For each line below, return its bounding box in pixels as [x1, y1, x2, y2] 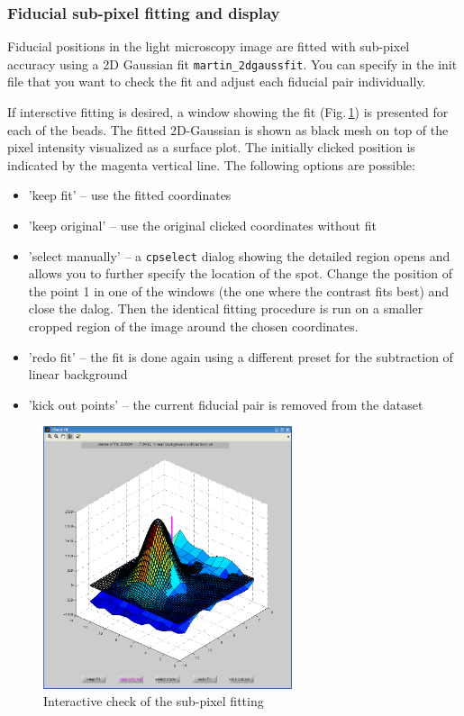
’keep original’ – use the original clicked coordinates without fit [28, 216, 377, 235]
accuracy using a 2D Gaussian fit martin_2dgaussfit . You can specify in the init [7, 54, 458, 73]
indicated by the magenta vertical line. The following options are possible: [7, 155, 415, 174]
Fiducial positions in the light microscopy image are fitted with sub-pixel [7, 37, 410, 56]
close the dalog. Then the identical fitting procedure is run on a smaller [28, 299, 423, 318]
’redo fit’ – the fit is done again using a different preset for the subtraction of [28, 347, 453, 366]
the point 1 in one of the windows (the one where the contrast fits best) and [28, 281, 450, 300]
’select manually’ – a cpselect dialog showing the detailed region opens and [28, 246, 450, 265]
